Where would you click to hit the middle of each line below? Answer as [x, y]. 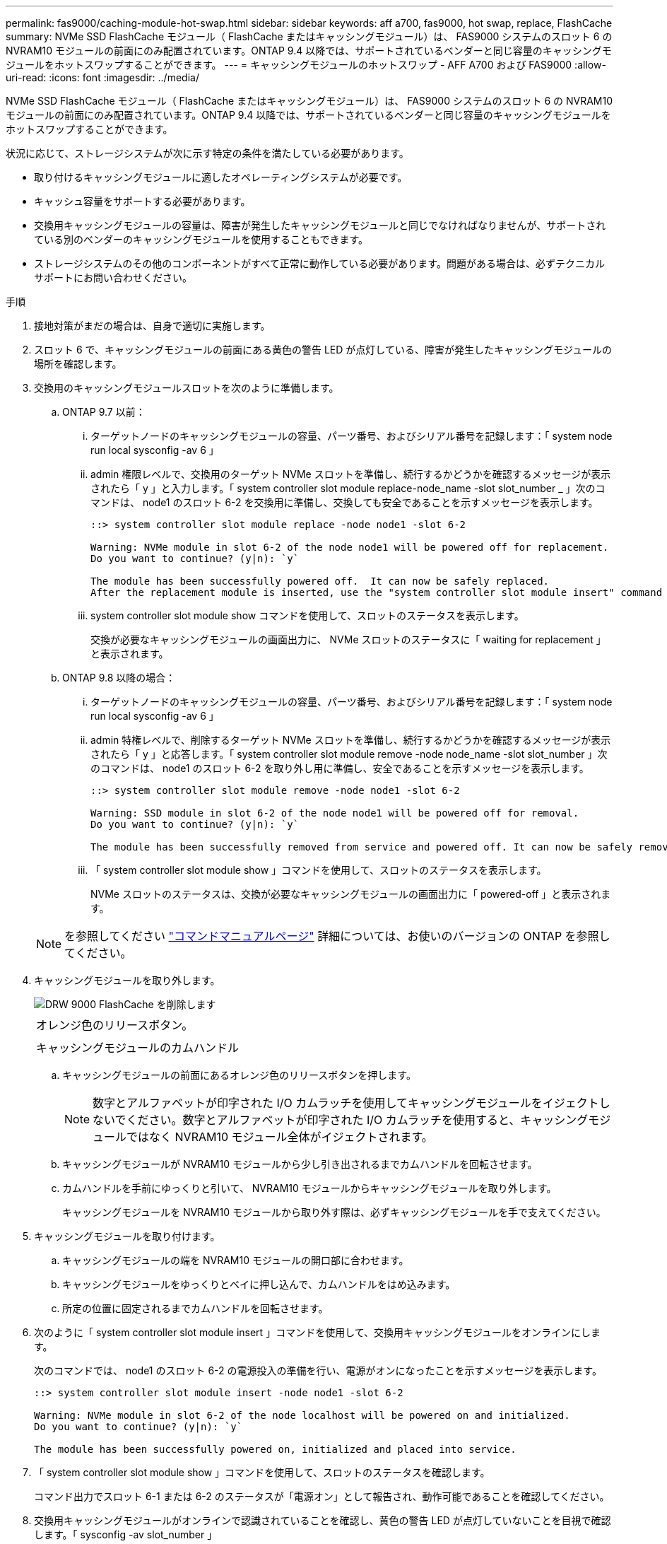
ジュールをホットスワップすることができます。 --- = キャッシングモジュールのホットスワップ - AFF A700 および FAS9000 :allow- [306, 65]
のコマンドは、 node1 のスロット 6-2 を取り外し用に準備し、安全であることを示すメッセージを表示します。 [340, 768]
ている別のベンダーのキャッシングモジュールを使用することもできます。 [201, 239]
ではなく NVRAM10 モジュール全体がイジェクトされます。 [280, 1137]
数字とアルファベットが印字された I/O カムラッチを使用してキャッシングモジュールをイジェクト [346, 1103]
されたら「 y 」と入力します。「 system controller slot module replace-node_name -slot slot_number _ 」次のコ [348, 488]
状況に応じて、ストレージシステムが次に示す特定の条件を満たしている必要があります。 [207, 153]
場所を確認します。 [78, 364]
